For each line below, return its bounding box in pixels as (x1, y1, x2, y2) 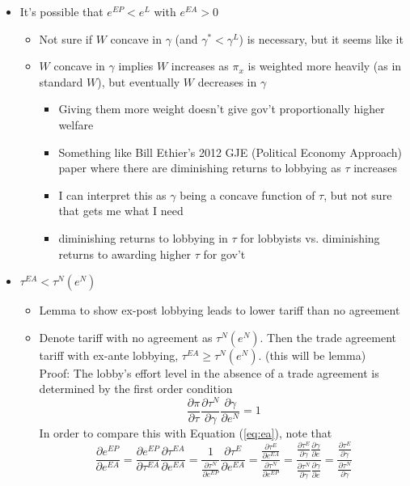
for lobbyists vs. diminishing (240, 229, 380, 246)
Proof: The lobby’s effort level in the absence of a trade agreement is (39, 364, 379, 381)
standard (39, 73, 83, 90)
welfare (58, 116, 94, 133)
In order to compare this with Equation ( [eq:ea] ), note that (39, 425, 332, 442)
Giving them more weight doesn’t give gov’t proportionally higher (58, 100, 385, 117)
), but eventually (97, 73, 180, 90)
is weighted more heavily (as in (247, 57, 402, 74)
